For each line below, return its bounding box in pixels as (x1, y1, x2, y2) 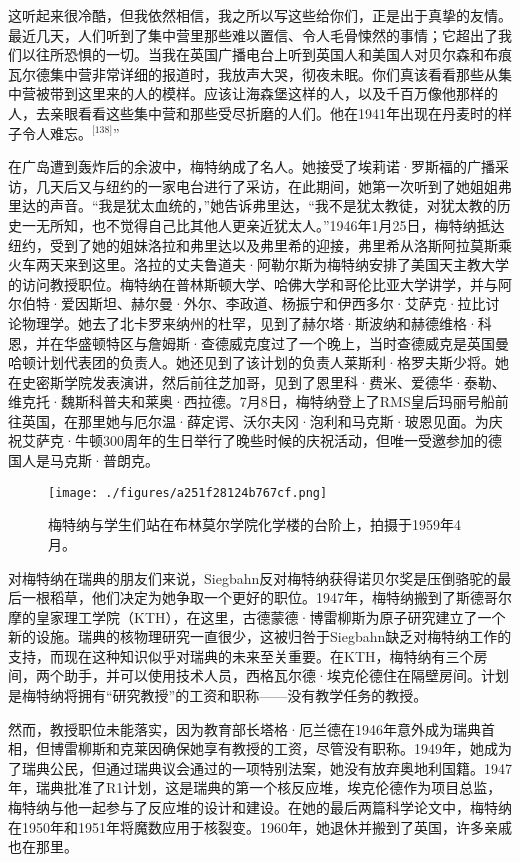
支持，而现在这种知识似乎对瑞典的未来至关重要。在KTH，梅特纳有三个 (8, 645, 474, 666)
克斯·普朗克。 (63, 450, 159, 471)
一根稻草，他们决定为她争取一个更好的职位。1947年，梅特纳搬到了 (21, 587, 456, 608)
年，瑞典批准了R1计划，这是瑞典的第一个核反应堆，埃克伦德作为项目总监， (8, 777, 502, 798)
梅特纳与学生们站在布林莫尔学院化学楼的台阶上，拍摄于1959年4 (48, 514, 461, 535)
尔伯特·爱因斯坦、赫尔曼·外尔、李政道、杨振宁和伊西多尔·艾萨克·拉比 (8, 293, 486, 314)
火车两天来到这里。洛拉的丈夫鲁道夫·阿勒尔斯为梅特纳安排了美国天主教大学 (8, 254, 509, 275)
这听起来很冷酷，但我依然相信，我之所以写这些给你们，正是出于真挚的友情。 (8, 5, 512, 25)
